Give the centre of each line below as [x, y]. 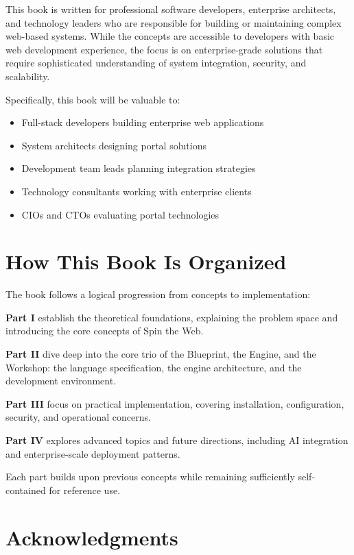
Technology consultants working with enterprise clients [137, 191]
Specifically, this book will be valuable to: [93, 99]
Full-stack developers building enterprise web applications [143, 122]
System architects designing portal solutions [114, 145]
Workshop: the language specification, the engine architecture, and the [154, 367]
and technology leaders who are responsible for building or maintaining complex [174, 22]
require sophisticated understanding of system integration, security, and [156, 63]
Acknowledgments [92, 537]
